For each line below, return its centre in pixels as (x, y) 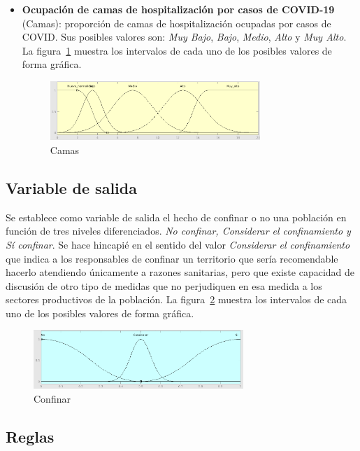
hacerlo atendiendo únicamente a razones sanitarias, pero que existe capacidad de (180, 272)
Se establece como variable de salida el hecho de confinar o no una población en (176, 217)
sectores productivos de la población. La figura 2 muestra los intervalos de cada (177, 299)
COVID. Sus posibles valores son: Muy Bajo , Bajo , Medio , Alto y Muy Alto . (184, 37)
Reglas (30, 436)
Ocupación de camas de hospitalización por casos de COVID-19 (178, 9)
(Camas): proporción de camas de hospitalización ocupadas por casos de (177, 23)
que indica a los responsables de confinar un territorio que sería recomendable (172, 258)
